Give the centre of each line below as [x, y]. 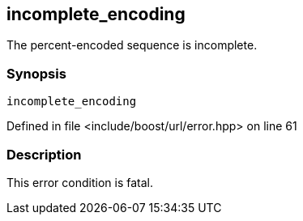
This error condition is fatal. [80, 182]
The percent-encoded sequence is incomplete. [132, 45]
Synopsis [36, 73]
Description [44, 154]
